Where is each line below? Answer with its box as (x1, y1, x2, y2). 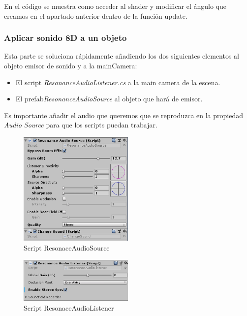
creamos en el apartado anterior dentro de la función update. (4, 10, 187, 21)
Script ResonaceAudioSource (24, 242, 110, 253)
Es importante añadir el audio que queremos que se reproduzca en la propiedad (4, 110, 244, 120)
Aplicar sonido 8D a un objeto (4, 32, 127, 44)
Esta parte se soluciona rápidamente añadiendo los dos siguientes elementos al (4, 51, 240, 61)
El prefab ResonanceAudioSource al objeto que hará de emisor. (15, 94, 203, 104)
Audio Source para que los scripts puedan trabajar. (4, 120, 157, 130)
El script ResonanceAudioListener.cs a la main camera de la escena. (15, 77, 220, 87)
